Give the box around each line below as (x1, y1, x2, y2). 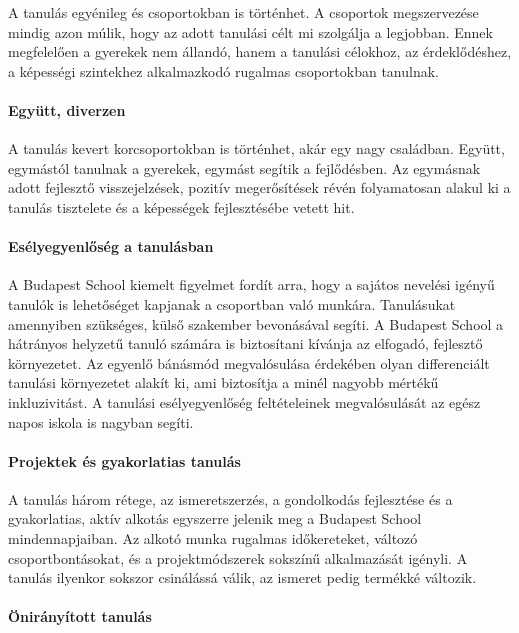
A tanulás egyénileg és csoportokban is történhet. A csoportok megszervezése (8, 2, 479, 22)
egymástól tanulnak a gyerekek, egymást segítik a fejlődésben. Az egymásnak (8, 157, 481, 178)
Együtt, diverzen (8, 99, 126, 120)
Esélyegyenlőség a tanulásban (8, 236, 214, 257)
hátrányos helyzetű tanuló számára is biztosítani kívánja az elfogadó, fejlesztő (8, 333, 483, 354)
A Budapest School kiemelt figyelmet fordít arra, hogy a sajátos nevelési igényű (8, 274, 495, 295)
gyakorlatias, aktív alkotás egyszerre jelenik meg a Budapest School (8, 508, 422, 529)
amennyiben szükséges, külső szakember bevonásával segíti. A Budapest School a (8, 313, 504, 334)
